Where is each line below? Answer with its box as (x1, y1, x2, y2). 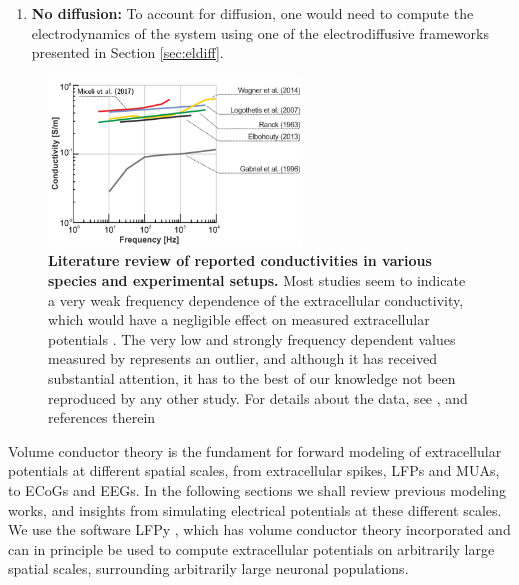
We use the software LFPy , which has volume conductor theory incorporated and (8, 519, 511, 540)
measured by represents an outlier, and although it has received (48, 348, 438, 369)
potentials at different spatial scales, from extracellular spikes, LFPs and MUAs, (8, 460, 500, 481)
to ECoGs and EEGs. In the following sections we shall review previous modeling (8, 479, 506, 500)
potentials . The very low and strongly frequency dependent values (48, 328, 456, 349)
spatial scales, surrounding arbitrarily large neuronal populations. (8, 558, 409, 579)
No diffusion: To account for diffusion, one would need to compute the (31, 3, 474, 23)
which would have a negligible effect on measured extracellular (48, 309, 430, 330)
